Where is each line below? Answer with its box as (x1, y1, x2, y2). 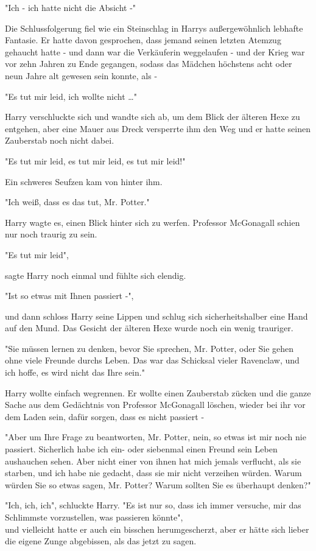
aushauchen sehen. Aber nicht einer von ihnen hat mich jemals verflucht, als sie (5, 454, 301, 467)
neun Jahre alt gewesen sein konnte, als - (5, 69, 158, 82)
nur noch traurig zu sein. (5, 228, 97, 240)
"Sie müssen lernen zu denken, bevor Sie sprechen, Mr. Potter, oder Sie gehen (5, 342, 294, 354)
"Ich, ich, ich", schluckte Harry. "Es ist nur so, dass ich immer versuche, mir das (5, 499, 301, 511)
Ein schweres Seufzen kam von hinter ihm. (5, 175, 163, 188)
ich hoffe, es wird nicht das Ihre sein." (5, 366, 145, 379)
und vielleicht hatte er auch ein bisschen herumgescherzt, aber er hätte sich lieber (5, 522, 309, 535)
